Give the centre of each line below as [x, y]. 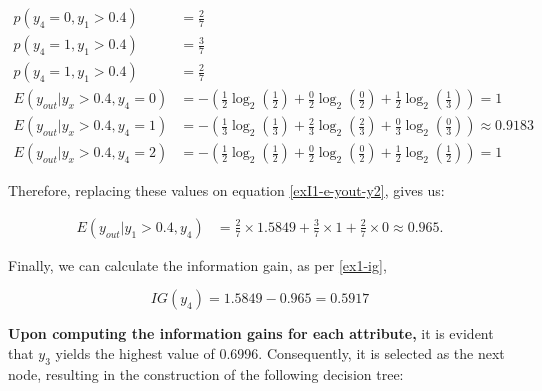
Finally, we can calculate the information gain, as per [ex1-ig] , [197, 264]
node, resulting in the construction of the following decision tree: [206, 373]
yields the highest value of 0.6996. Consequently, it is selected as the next [280, 353]
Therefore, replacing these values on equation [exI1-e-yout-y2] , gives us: [226, 190]
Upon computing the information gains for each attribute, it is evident [251, 333]
